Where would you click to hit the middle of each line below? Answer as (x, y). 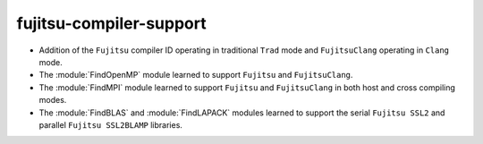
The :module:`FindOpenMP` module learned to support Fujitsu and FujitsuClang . (196, 75)
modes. (53, 100)
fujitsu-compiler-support (111, 23)
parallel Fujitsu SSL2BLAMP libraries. (111, 124)
